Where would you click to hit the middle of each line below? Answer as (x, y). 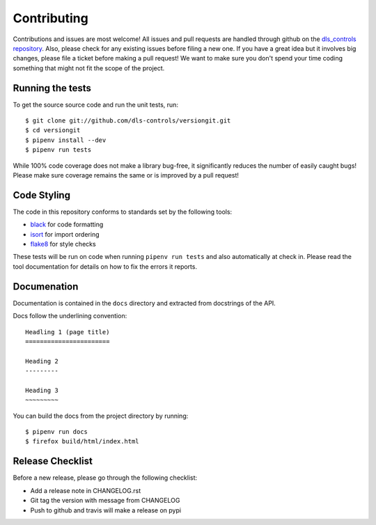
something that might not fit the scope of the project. (89, 68)
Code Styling (42, 195)
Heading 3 (42, 390)
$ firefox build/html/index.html (82, 441)
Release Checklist (53, 461)
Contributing (50, 18)
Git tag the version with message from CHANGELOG (105, 501)
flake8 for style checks (63, 244)
